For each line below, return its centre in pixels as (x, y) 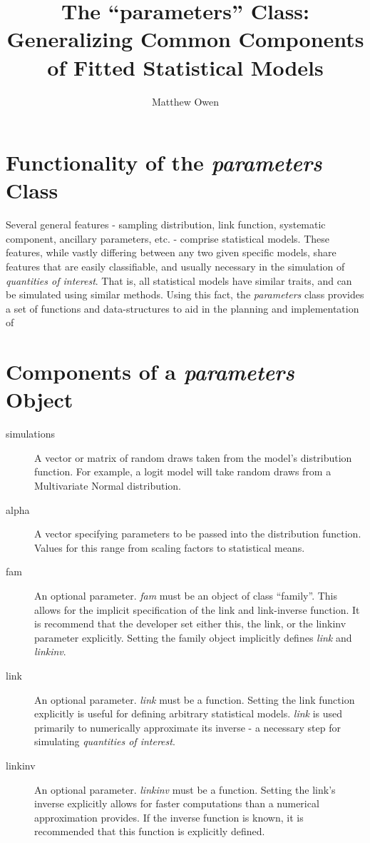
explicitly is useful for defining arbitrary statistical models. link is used (189, 713)
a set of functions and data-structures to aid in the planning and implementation (183, 308)
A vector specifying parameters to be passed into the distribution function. (198, 534)
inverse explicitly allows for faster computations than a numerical (177, 803)
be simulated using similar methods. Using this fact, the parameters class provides (185, 294)
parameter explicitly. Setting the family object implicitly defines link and (193, 637)
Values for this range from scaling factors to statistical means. (170, 547)
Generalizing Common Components (185, 39)
